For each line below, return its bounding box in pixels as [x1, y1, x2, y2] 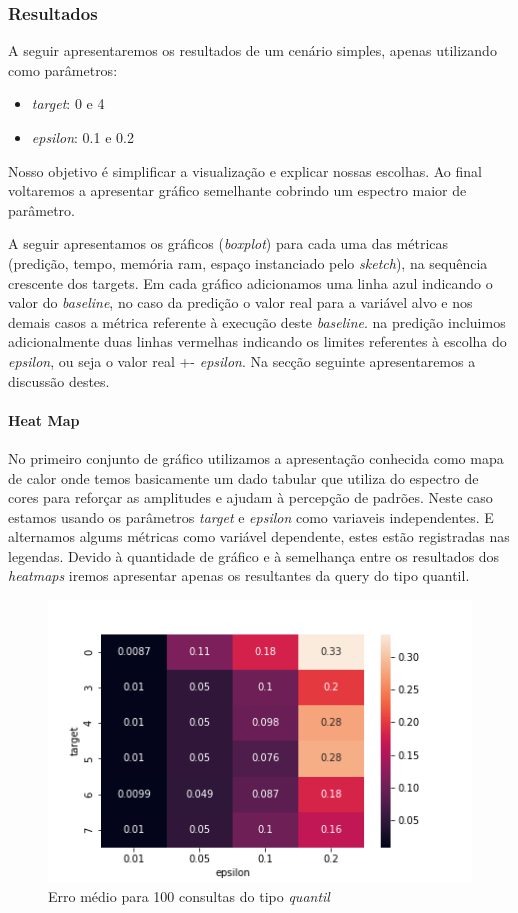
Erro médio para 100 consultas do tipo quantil [48, 886, 330, 907]
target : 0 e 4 [31, 93, 105, 114]
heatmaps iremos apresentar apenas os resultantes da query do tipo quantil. [8, 565, 470, 586]
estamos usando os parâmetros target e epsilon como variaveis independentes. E [8, 506, 494, 527]
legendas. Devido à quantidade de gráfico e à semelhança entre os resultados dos [8, 545, 500, 566]
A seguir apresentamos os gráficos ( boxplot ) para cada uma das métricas [8, 233, 449, 254]
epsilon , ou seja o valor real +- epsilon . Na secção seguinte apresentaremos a [8, 350, 476, 371]
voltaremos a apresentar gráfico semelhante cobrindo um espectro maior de [8, 180, 467, 201]
